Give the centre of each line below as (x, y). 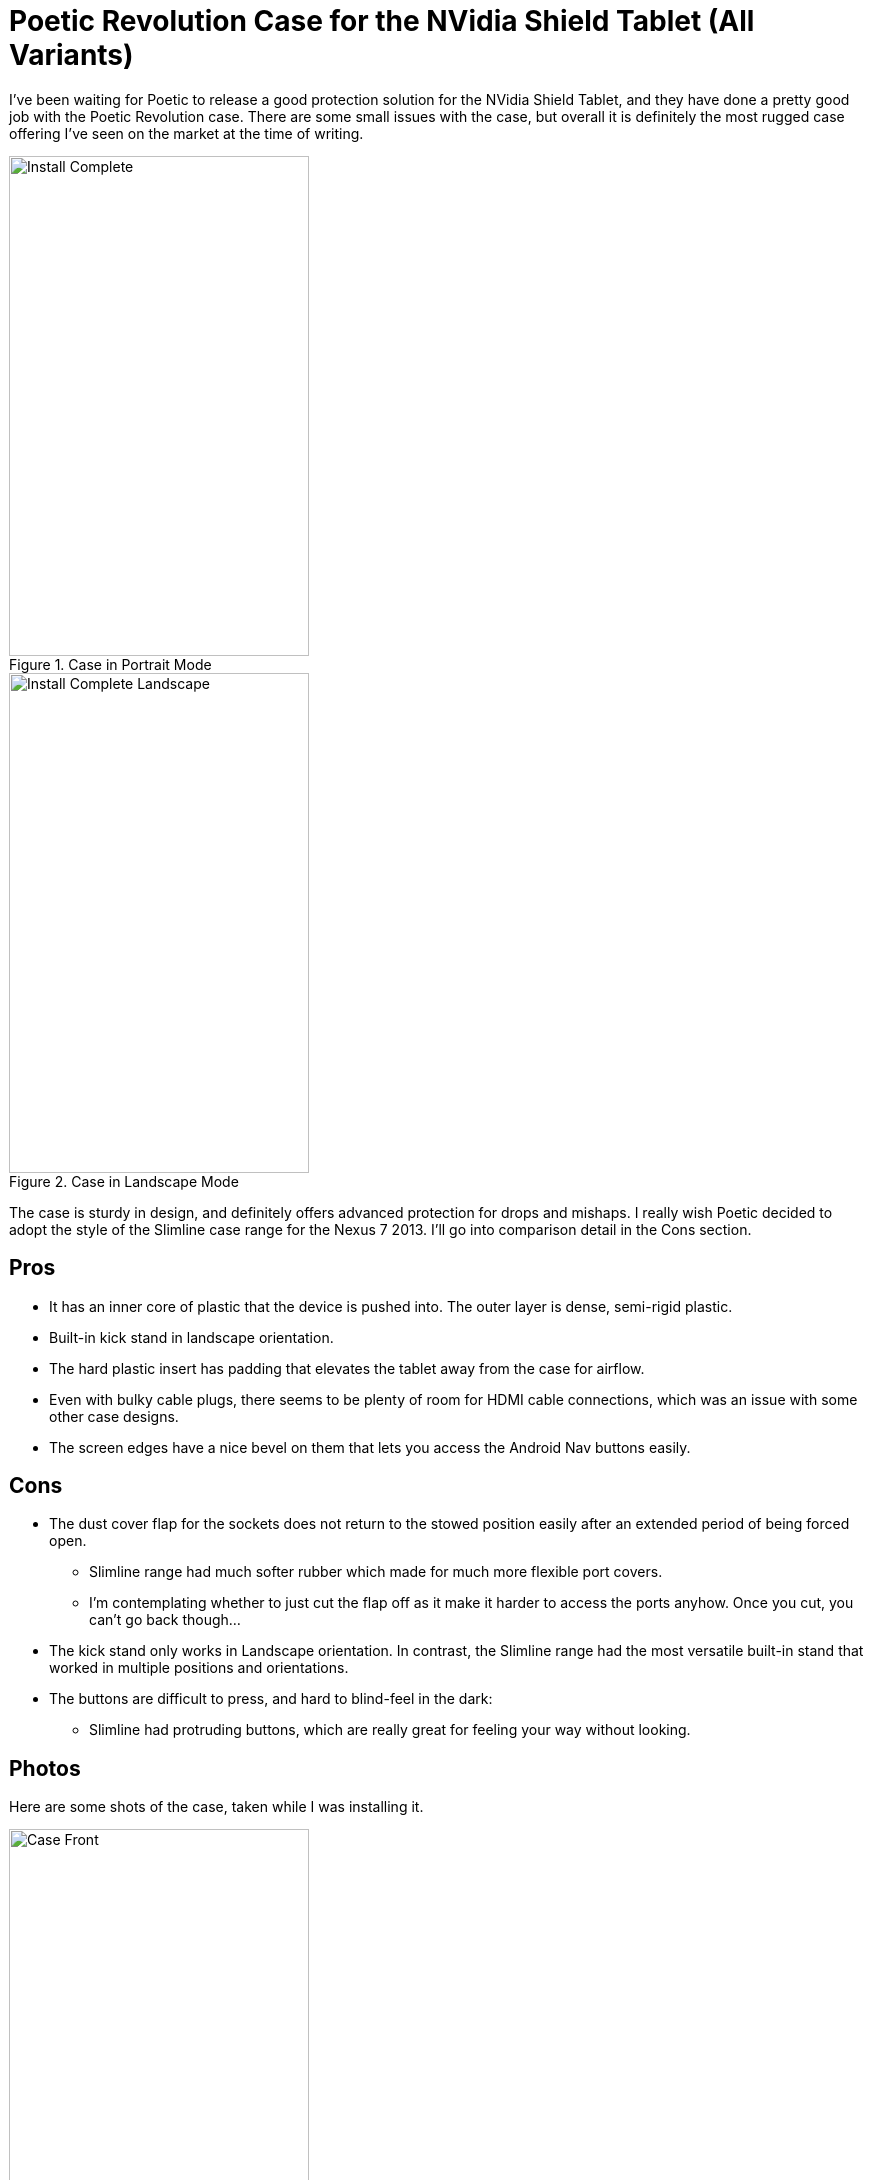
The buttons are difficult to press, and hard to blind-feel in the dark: (271, 1699)
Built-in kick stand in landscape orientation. (191, 1337)
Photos (45, 1768)
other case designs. (114, 1416)
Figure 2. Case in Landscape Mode (124, 1181)
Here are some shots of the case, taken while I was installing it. (216, 1807)
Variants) (71, 55)
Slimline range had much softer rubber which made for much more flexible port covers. (376, 1572)
